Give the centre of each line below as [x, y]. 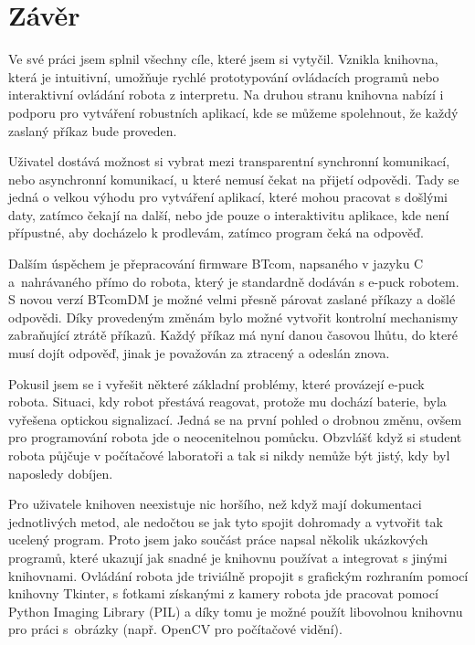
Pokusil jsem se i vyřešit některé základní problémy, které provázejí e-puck [216, 383]
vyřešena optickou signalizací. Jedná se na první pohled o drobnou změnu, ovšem [235, 419]
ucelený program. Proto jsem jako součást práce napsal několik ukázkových [218, 539]
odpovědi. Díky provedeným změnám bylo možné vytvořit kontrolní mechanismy [233, 317]
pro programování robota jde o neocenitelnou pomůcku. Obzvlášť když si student [235, 437]
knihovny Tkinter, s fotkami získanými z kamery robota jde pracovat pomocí [223, 593]
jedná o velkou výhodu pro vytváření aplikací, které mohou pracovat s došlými [228, 197]
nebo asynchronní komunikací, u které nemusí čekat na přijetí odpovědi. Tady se [234, 179]
